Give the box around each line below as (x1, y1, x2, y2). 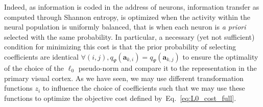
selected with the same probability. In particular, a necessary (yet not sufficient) (4, 31, 255, 42)
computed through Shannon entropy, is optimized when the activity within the (4, 11, 251, 22)
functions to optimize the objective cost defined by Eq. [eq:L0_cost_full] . (4, 92, 236, 103)
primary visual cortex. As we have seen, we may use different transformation (4, 72, 244, 83)
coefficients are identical (4, 51, 79, 62)
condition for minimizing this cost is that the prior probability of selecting (4, 41, 236, 52)
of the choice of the (4, 62, 64, 73)
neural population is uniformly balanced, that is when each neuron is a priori (4, 21, 246, 32)
